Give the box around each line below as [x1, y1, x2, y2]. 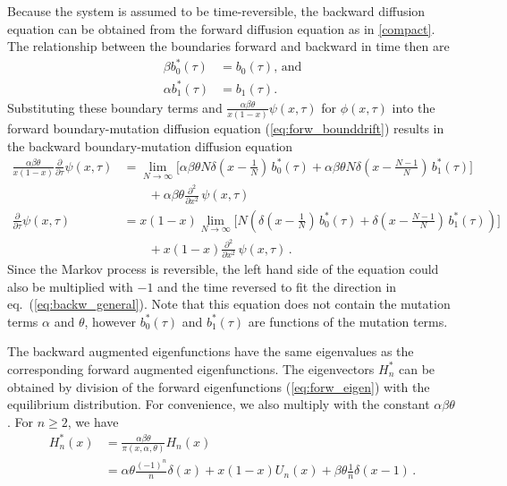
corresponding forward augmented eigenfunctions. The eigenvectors [7, 359, 375, 378]
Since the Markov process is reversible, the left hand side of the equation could [7, 259, 439, 277]
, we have [67, 412, 119, 431]
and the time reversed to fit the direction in [157, 277, 397, 295]
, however [84, 311, 137, 330]
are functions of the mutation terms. [248, 311, 448, 330]
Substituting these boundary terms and [7, 98, 223, 116]
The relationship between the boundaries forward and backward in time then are [7, 37, 450, 55]
